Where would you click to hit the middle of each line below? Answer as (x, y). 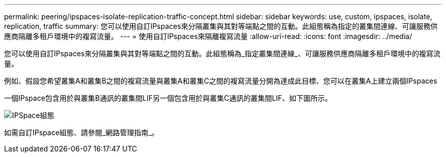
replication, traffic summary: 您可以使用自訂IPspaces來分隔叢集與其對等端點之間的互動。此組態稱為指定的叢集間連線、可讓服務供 (221, 26)
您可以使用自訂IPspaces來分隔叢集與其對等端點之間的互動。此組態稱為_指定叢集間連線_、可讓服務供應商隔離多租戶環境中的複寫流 (222, 53)
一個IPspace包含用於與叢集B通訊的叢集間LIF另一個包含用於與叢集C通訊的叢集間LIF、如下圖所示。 (168, 98)
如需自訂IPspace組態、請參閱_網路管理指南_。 (81, 132)
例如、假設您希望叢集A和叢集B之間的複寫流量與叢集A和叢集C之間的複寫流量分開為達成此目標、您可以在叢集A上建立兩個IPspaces (221, 81)
